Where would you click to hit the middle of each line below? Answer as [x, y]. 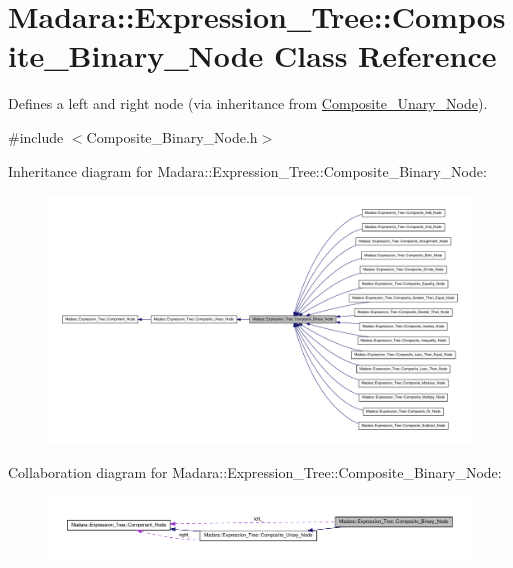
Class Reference [385, 55]
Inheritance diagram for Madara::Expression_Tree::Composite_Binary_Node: [247, 170]
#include [36, 136]
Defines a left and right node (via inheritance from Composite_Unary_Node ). [248, 103]
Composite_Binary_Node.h [172, 136]
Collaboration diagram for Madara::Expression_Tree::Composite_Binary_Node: [255, 471]
